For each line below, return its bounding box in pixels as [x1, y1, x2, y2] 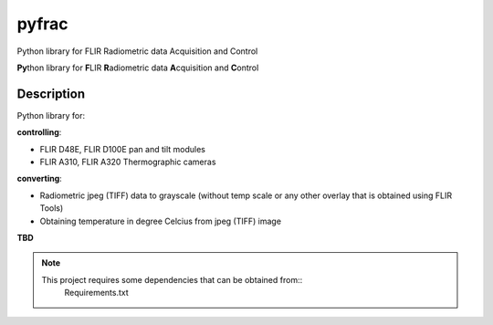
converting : [16, 173, 63, 184]
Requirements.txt [64, 288, 130, 299]
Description [16, 86, 86, 101]
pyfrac [16, 14, 68, 34]
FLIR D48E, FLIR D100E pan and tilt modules [39, 143, 205, 154]
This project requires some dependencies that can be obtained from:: [41, 274, 303, 285]
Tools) [39, 203, 64, 214]
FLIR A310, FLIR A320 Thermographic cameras [39, 156, 216, 168]
